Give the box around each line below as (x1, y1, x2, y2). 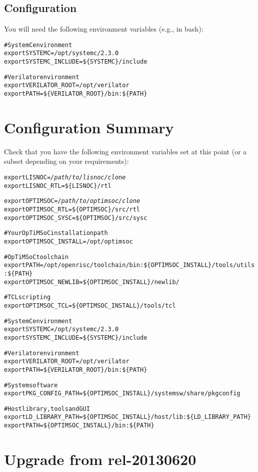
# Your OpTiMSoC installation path (4, 229, 108, 237)
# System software (4, 381, 58, 389)
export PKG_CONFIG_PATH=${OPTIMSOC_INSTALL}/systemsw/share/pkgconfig (4, 390, 240, 397)
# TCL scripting (4, 294, 51, 301)
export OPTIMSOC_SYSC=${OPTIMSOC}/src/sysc (4, 214, 147, 221)
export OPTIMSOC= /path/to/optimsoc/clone (4, 197, 140, 205)
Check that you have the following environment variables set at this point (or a (4, 146, 247, 156)
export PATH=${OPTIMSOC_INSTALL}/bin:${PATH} (4, 422, 154, 429)
